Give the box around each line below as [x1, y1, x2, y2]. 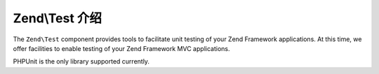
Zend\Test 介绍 [13, 10, 102, 26]
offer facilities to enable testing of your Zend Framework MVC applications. [13, 44, 230, 52]
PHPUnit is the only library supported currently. [13, 57, 150, 66]
